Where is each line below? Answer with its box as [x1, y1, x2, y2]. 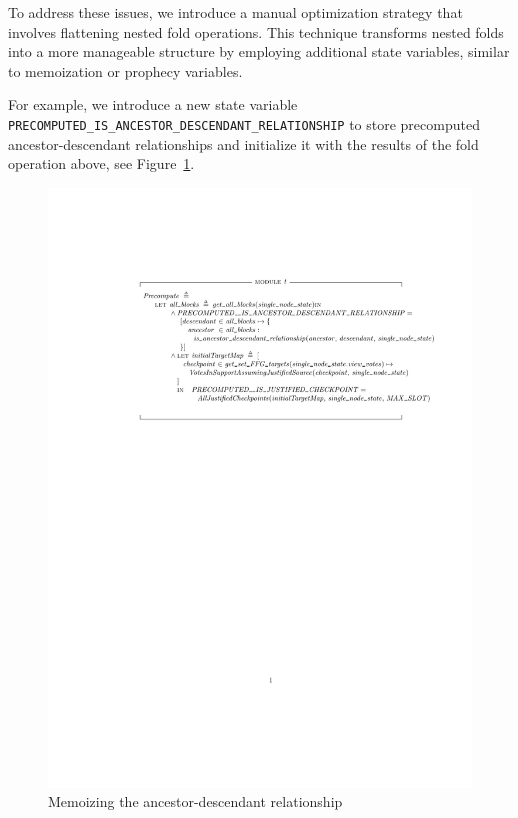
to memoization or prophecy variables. [8, 60, 243, 81]
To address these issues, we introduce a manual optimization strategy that [8, 2, 463, 22]
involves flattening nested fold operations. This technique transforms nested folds [8, 21, 504, 42]
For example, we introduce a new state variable [8, 94, 298, 115]
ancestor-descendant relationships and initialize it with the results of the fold [8, 133, 479, 154]
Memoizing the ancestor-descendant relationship [48, 791, 343, 812]
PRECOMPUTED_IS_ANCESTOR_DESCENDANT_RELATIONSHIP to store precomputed [8, 113, 480, 134]
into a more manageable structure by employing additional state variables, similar [8, 41, 510, 62]
